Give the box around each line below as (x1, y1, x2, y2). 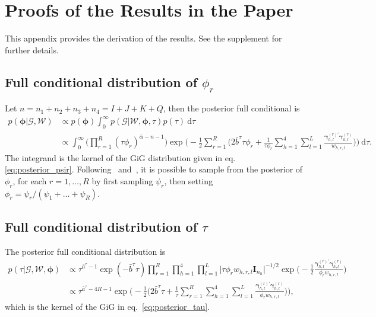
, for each (12, 174, 47, 187)
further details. (5, 43, 59, 56)
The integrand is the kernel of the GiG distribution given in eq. (5, 151, 236, 164)
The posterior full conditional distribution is (5, 245, 166, 257)
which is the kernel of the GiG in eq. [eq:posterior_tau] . (5, 300, 210, 312)
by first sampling (91, 174, 153, 187)
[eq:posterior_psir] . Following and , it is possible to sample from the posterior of (5, 163, 303, 175)
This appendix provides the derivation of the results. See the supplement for (5, 32, 282, 44)
